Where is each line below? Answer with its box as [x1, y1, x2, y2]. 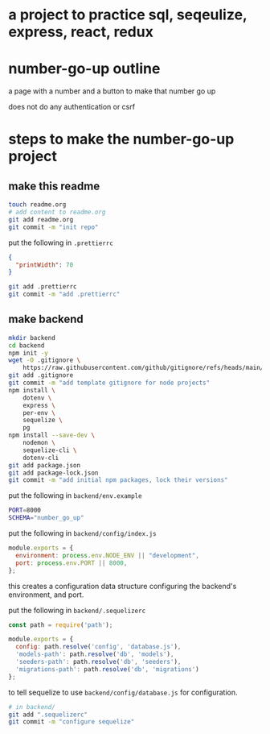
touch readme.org [8, 201, 67, 209]
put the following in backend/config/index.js [8, 529, 157, 538]
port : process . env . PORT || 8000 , [15, 558, 128, 567]
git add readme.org [8, 215, 74, 223]
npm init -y [8, 349, 48, 357]
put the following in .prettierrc [8, 238, 114, 247]
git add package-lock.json [8, 469, 99, 477]
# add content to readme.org [8, 208, 106, 216]
